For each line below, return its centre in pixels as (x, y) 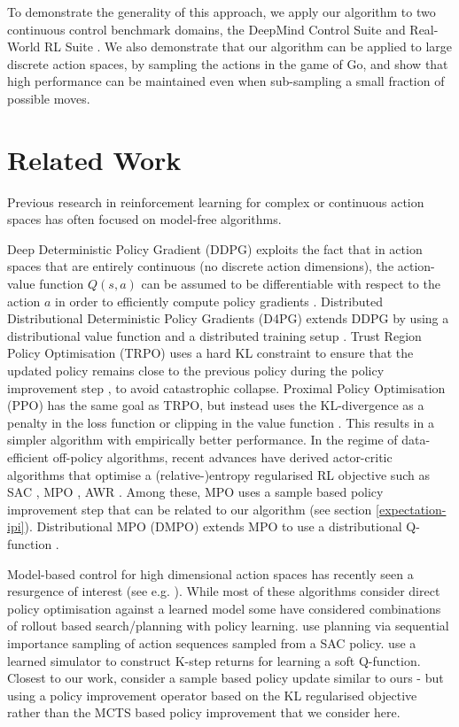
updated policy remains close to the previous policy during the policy (196, 371)
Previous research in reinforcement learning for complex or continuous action (216, 201)
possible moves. (49, 98)
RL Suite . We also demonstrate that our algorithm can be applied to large (249, 46)
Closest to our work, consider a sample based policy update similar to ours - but (226, 678)
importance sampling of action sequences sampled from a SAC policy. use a (212, 642)
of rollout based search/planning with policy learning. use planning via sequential (228, 626)
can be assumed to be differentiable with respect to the (291, 284)
